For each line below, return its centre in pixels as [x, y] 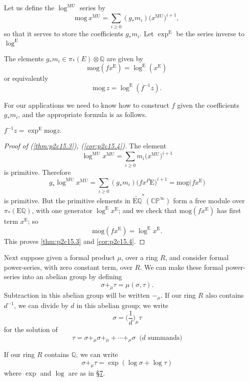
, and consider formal [197, 257]
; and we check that [148, 210]
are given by [125, 58]
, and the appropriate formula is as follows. [82, 114]
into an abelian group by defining [72, 276]
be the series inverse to [210, 34]
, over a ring [140, 257]
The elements [24, 58]
